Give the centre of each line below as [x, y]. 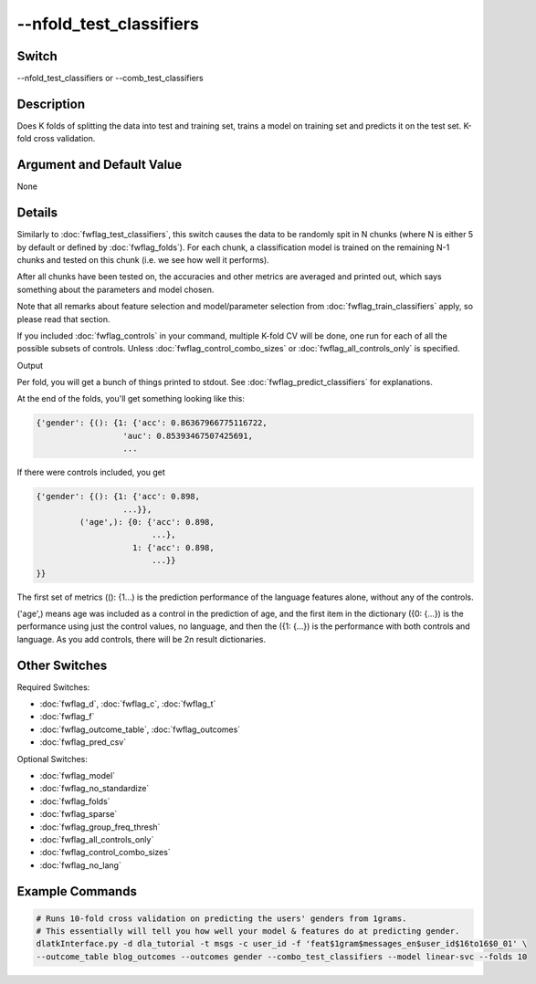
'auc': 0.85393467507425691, [188, 435]
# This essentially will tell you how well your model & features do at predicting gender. [248, 932]
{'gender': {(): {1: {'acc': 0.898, [118, 497]
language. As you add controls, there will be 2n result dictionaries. [142, 639]
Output [30, 365]
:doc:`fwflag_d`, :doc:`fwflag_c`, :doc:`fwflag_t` [128, 704]
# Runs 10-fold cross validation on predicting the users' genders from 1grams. [221, 918]
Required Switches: [53, 687]
